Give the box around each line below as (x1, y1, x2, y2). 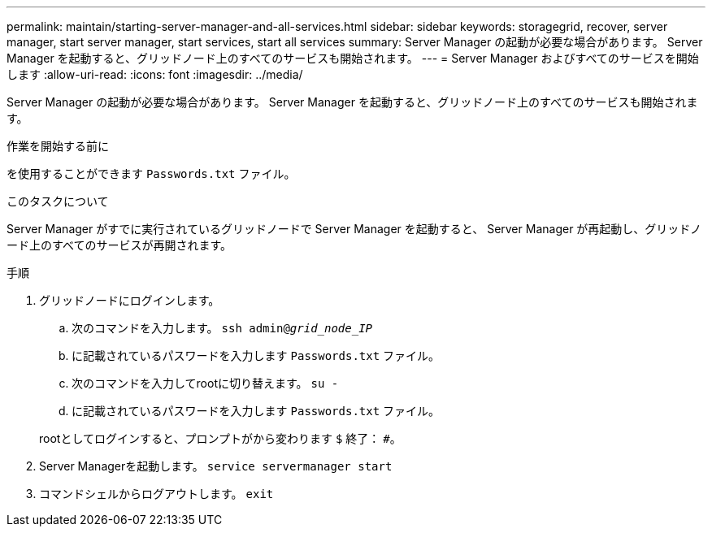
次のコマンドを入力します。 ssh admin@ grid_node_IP (72, 321, 372, 335)
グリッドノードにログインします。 (39, 293, 220, 307)
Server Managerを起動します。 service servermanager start (39, 459, 393, 473)
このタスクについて (7, 194, 109, 208)
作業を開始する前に (7, 139, 109, 153)
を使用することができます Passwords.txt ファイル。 (7, 167, 296, 180)
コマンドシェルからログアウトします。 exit (39, 487, 274, 500)
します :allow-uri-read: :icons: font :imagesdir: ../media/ (7, 67, 303, 81)
